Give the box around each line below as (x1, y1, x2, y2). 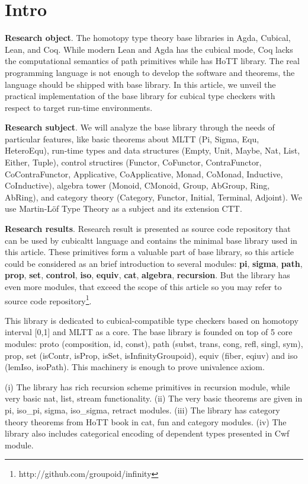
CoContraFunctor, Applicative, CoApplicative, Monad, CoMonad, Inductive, (5, 167, 283, 180)
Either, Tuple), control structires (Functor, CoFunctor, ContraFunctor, (5, 156, 262, 168)
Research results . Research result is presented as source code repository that (5, 222, 291, 235)
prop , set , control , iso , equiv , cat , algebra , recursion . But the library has (5, 269, 290, 281)
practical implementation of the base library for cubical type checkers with (5, 90, 275, 102)
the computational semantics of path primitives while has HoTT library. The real (5, 55, 300, 67)
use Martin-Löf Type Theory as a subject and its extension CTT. (5, 202, 242, 215)
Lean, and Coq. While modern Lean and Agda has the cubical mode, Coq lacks (5, 43, 293, 55)
